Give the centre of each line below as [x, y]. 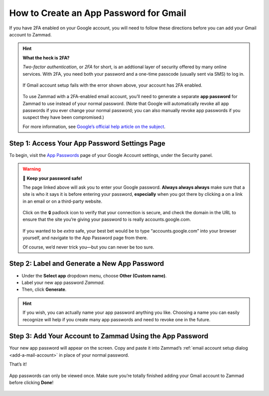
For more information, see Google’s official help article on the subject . [94, 127]
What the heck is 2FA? [46, 58]
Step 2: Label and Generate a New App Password [87, 264]
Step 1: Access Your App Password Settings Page [87, 143]
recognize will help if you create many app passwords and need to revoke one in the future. [117, 319]
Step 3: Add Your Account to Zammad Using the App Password [109, 336]
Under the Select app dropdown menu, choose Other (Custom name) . [94, 275]
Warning [32, 169]
